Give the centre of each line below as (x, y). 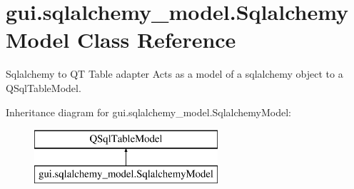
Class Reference (156, 40)
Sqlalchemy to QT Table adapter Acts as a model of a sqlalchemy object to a (175, 74)
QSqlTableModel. (44, 87)
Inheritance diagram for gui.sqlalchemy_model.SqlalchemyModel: (149, 112)
